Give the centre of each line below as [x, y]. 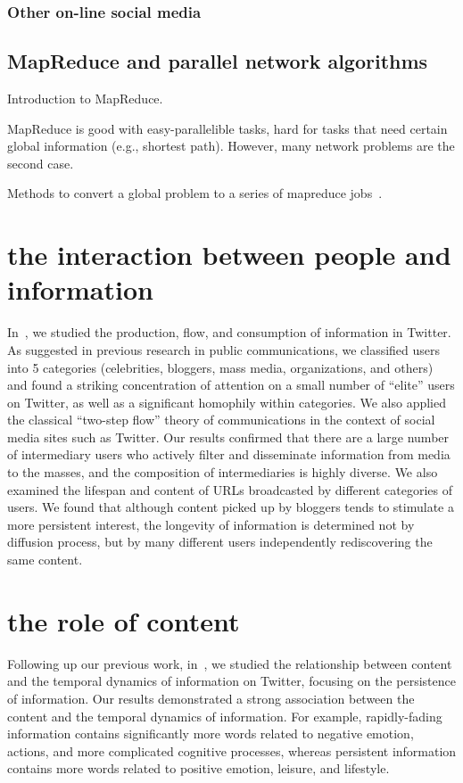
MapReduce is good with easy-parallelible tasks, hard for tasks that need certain [227, 128]
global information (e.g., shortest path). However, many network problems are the [231, 146]
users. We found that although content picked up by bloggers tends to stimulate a [231, 507]
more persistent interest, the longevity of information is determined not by [211, 524]
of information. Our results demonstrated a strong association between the [211, 698]
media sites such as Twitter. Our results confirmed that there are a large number [228, 437]
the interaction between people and [229, 255]
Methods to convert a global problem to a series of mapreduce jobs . [195, 193]
